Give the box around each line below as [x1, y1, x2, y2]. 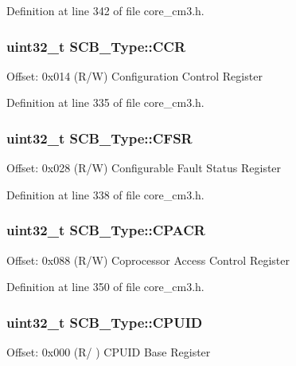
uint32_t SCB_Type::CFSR [6, 128, 193, 148]
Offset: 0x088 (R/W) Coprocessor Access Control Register [6, 251, 290, 268]
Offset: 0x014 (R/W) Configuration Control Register [6, 67, 263, 84]
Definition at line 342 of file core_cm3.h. [6, 2, 204, 18]
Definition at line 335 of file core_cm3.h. [6, 94, 204, 111]
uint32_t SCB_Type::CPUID [6, 312, 203, 332]
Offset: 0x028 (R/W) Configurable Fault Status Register [6, 159, 282, 176]
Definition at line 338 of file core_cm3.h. [6, 186, 204, 203]
